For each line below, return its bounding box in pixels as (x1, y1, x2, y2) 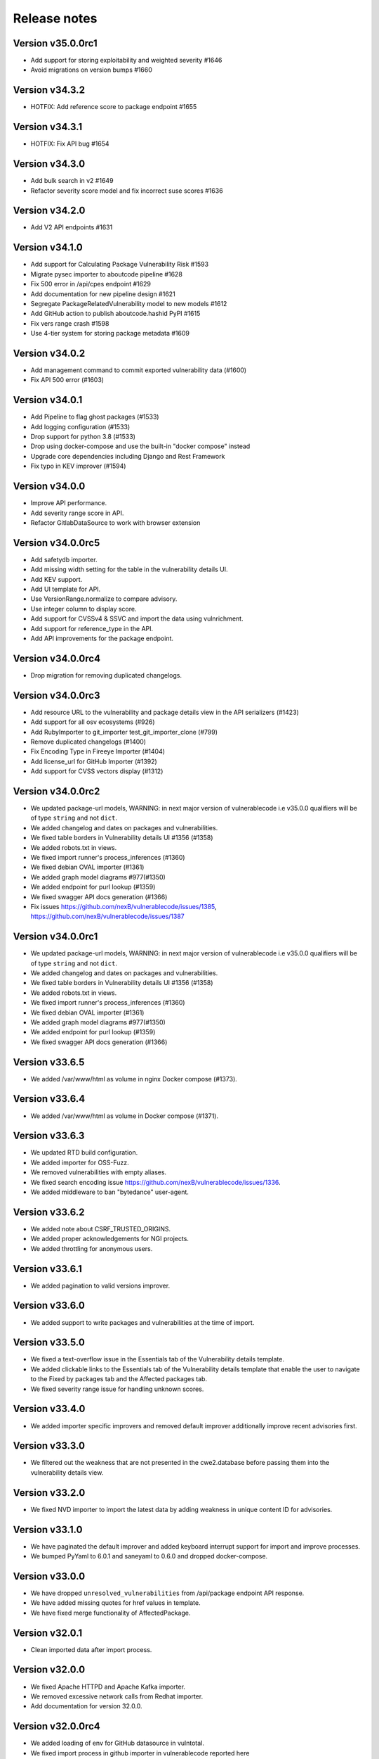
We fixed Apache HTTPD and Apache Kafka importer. (30, 1682, 186, 1691)
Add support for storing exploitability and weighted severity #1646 (30, 56, 222, 65)
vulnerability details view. (30, 1468, 104, 1477)
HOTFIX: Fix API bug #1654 (30, 139, 109, 148)
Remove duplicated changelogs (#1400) (30, 737, 147, 746)
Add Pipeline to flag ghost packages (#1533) (30, 412, 159, 421)
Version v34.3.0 (13, 158, 86, 170)
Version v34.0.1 (13, 394, 83, 406)
